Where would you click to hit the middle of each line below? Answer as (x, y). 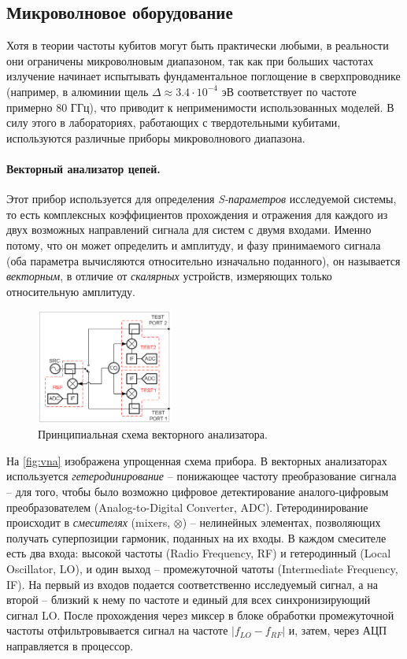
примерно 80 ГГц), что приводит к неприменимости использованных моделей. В (200, 107)
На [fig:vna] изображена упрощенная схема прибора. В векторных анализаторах (197, 460)
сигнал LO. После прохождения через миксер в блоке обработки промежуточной (200, 615)
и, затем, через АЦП (338, 630)
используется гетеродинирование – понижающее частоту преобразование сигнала (202, 476)
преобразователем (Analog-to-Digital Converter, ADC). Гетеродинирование (187, 507)
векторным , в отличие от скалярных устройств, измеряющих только (169, 276)
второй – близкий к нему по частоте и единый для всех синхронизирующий (189, 600)
